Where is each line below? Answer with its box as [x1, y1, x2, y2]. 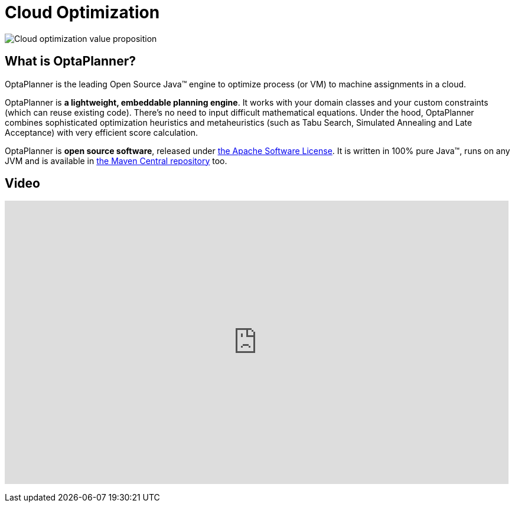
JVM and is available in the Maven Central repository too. [5, 155, 227, 166]
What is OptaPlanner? [5, 54, 136, 69]
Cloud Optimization [5, 2, 160, 22]
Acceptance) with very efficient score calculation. [5, 127, 198, 138]
